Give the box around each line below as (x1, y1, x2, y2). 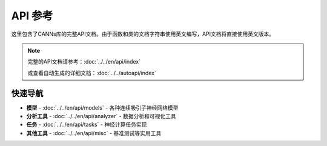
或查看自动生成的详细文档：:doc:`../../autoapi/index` (27, 69, 157, 76)
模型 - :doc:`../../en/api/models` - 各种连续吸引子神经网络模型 (26, 104, 179, 111)
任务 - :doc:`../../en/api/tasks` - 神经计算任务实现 (26, 121, 147, 128)
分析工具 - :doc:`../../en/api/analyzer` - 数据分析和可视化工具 (26, 113, 176, 120)
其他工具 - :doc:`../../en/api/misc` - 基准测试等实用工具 (26, 129, 162, 136)
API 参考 (11, 9, 53, 22)
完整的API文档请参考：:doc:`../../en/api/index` (27, 58, 141, 65)
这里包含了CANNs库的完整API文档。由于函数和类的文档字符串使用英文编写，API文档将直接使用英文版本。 (11, 30, 275, 38)
